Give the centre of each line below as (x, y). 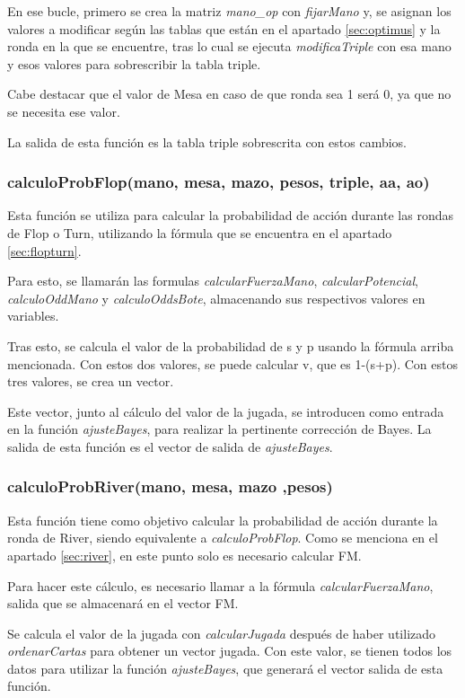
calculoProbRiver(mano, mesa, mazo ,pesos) (170, 486)
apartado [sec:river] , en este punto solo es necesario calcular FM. (184, 555)
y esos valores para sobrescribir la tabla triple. (134, 63)
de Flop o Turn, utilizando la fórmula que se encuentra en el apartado (200, 232)
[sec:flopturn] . (44, 250)
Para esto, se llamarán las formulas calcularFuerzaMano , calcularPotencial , (213, 281)
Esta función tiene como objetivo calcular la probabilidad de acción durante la (223, 520)
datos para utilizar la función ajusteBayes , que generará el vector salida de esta (225, 668)
